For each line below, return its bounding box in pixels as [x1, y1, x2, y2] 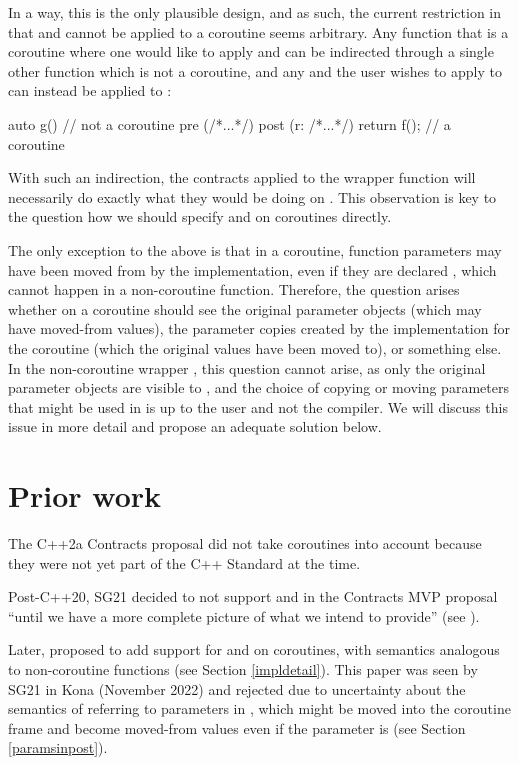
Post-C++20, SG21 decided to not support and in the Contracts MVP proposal [8, 586, 498, 607]
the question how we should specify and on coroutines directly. [8, 206, 392, 227]
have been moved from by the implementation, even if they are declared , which [8, 259, 497, 280]
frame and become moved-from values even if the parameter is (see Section [8, 717, 466, 738]
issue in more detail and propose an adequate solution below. [8, 416, 382, 437]
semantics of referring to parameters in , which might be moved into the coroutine [8, 698, 511, 719]
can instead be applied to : [8, 80, 172, 101]
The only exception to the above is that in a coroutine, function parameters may [8, 239, 502, 260]
